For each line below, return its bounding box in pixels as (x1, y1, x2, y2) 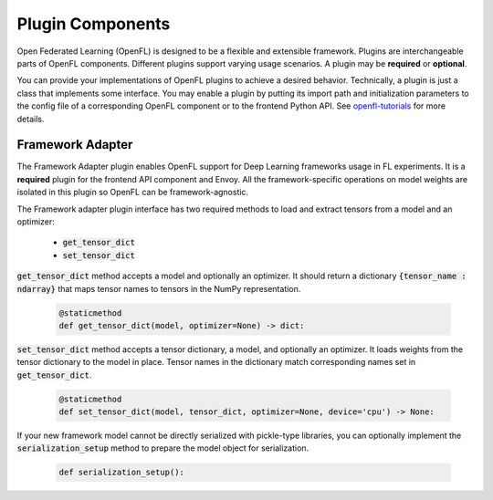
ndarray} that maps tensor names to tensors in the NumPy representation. (16, 283, 301, 294)
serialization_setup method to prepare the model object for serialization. (16, 443, 309, 453)
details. (16, 113, 45, 124)
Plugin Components (16, 14, 171, 34)
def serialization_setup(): (58, 467, 184, 478)
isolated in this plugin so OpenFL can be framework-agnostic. (16, 187, 249, 198)
